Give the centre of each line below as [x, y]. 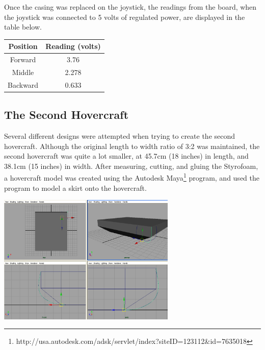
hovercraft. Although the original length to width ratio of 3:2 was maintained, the [132, 146]
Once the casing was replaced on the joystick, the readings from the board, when [130, 7]
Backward [23, 84]
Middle [23, 72]
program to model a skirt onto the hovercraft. [75, 187]
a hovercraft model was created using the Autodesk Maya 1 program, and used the [132, 177]
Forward [23, 59]
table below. [23, 27]
